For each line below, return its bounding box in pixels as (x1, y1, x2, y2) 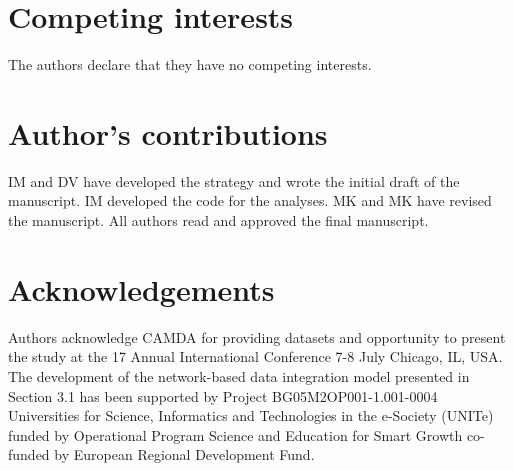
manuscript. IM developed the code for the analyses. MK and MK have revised (8, 190, 492, 211)
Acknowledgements (8, 268, 275, 309)
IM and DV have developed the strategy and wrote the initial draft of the (8, 170, 460, 191)
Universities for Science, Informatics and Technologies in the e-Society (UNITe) (8, 405, 494, 426)
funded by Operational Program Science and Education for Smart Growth (8, 424, 463, 445)
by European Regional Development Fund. (54, 444, 315, 465)
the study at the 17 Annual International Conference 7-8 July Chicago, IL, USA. (8, 346, 503, 367)
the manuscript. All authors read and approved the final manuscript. (8, 210, 429, 231)
